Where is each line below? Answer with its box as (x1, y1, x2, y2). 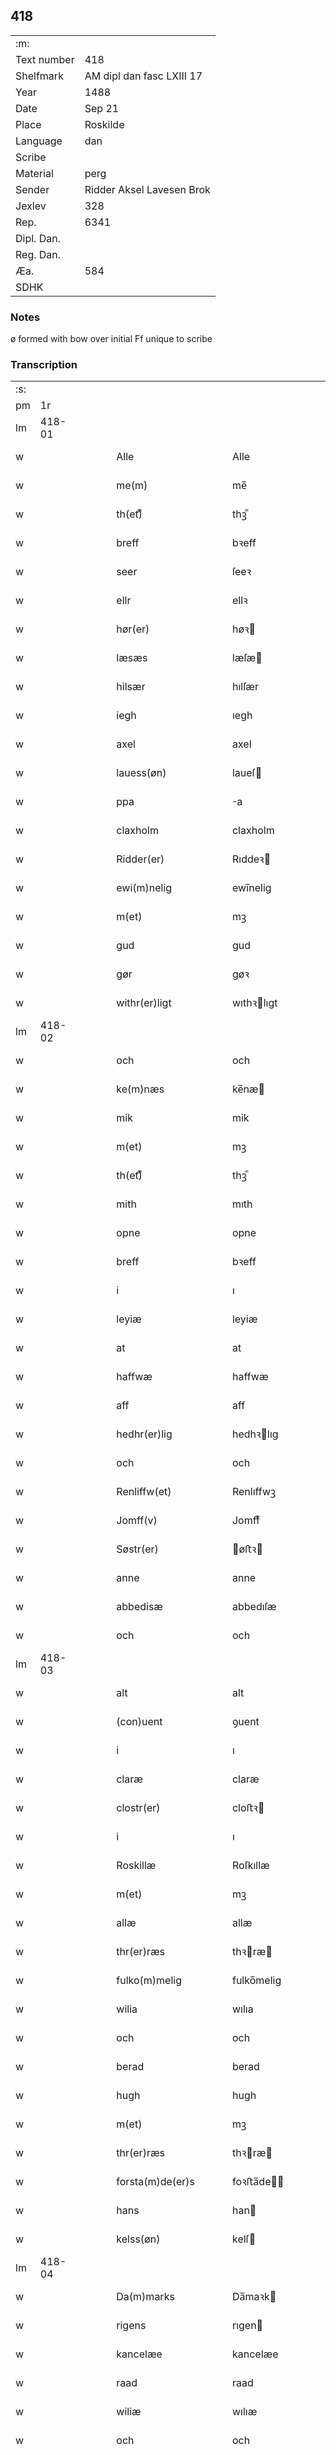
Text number (15, 52, 75, 66)
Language (15, 134, 63, 148)
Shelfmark (15, 69, 64, 83)
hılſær (231, 680, 259, 694)
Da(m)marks (116, 2290, 175, 2304)
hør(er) (116, 622, 150, 636)
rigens (116, 2319, 147, 2333)
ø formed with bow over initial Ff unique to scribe (10, 333, 213, 345)
